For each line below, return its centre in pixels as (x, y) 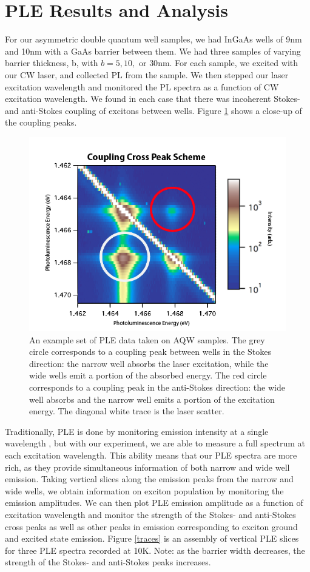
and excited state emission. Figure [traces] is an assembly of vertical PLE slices (152, 538)
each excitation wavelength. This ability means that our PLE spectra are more (151, 455)
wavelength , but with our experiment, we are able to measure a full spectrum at (155, 443)
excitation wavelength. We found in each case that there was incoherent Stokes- (153, 99)
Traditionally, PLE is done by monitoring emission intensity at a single (137, 431)
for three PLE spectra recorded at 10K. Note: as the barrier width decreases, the (155, 550)
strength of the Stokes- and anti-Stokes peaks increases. (108, 562)
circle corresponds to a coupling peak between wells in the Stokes (150, 352)
